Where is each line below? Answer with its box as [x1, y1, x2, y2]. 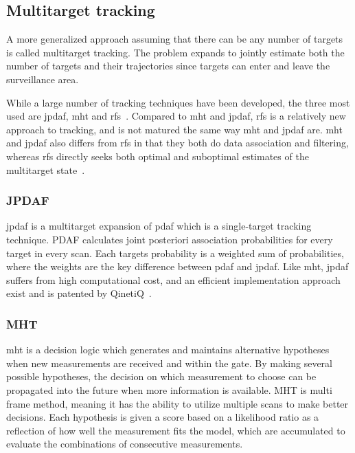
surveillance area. [6, 71, 79, 86]
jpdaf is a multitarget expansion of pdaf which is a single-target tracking [6, 219, 312, 233]
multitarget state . [6, 162, 85, 177]
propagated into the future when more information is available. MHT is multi [6, 382, 332, 397]
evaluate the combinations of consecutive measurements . [6, 437, 243, 451]
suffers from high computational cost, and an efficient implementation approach [6, 272, 341, 287]
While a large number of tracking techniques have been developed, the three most [6, 95, 350, 109]
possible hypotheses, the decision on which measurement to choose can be [6, 369, 317, 384]
